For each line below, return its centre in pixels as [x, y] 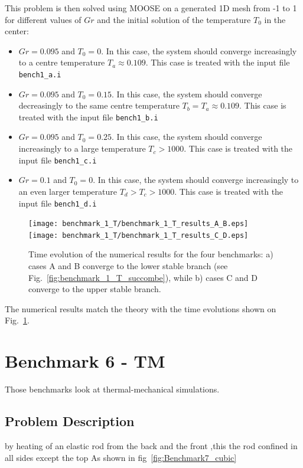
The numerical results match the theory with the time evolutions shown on [141, 308]
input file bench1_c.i [58, 160]
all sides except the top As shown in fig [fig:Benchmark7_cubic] [121, 457]
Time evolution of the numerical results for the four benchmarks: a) [151, 254]
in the [275, 19]
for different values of [43, 19]
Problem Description [70, 421]
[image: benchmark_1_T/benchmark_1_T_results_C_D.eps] [139, 235]
